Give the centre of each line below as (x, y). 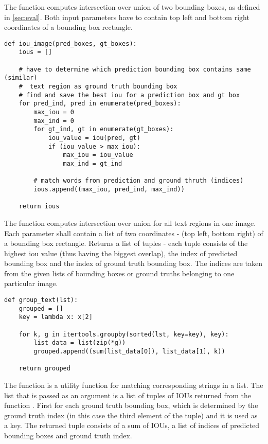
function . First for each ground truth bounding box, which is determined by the (131, 405)
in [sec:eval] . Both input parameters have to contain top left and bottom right (127, 17)
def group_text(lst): (41, 300)
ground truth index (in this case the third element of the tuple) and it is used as (131, 415)
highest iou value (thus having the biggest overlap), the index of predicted (121, 253)
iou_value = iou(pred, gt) (94, 138)
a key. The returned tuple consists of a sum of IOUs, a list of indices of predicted (132, 425)
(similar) (21, 78)
